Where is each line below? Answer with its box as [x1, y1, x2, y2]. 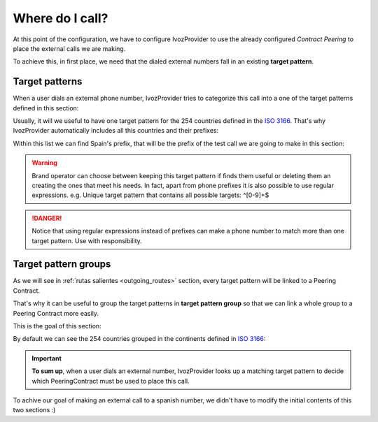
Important [31, 354, 62, 363]
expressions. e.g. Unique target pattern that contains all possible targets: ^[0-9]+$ [31, 191, 269, 199]
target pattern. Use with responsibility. [31, 236, 143, 245]
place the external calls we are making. [13, 44, 126, 52]
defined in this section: [13, 103, 79, 112]
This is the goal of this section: [13, 322, 101, 330]
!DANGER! [31, 214, 62, 222]
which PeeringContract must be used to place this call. [31, 377, 190, 385]
